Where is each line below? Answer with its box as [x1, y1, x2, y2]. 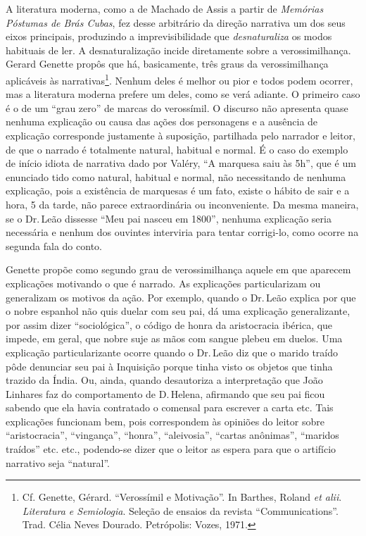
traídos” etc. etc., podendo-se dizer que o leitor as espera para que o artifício [6, 442, 336, 456]
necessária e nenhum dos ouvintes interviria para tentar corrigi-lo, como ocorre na [6, 225, 359, 239]
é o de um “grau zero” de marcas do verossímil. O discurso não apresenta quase [6, 100, 348, 115]
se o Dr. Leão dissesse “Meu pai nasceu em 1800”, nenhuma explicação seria [6, 211, 332, 225]
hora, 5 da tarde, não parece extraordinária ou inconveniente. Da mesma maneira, [6, 197, 359, 211]
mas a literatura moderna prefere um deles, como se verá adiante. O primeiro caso [6, 87, 360, 101]
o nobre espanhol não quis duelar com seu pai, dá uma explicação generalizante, [6, 304, 351, 318]
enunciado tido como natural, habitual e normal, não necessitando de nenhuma [6, 169, 346, 184]
